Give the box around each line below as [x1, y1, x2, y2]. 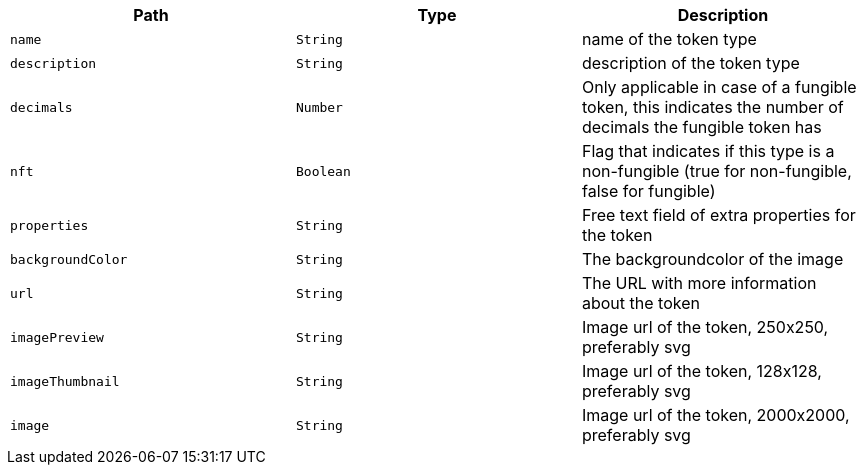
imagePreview [10, 329, 104, 345]
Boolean [295, 163, 351, 179]
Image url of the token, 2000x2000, [581, 405, 850, 425]
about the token [581, 293, 700, 313]
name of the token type [581, 29, 757, 49]
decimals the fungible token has [581, 117, 822, 137]
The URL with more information [581, 273, 817, 293]
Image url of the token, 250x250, [581, 317, 829, 337]
